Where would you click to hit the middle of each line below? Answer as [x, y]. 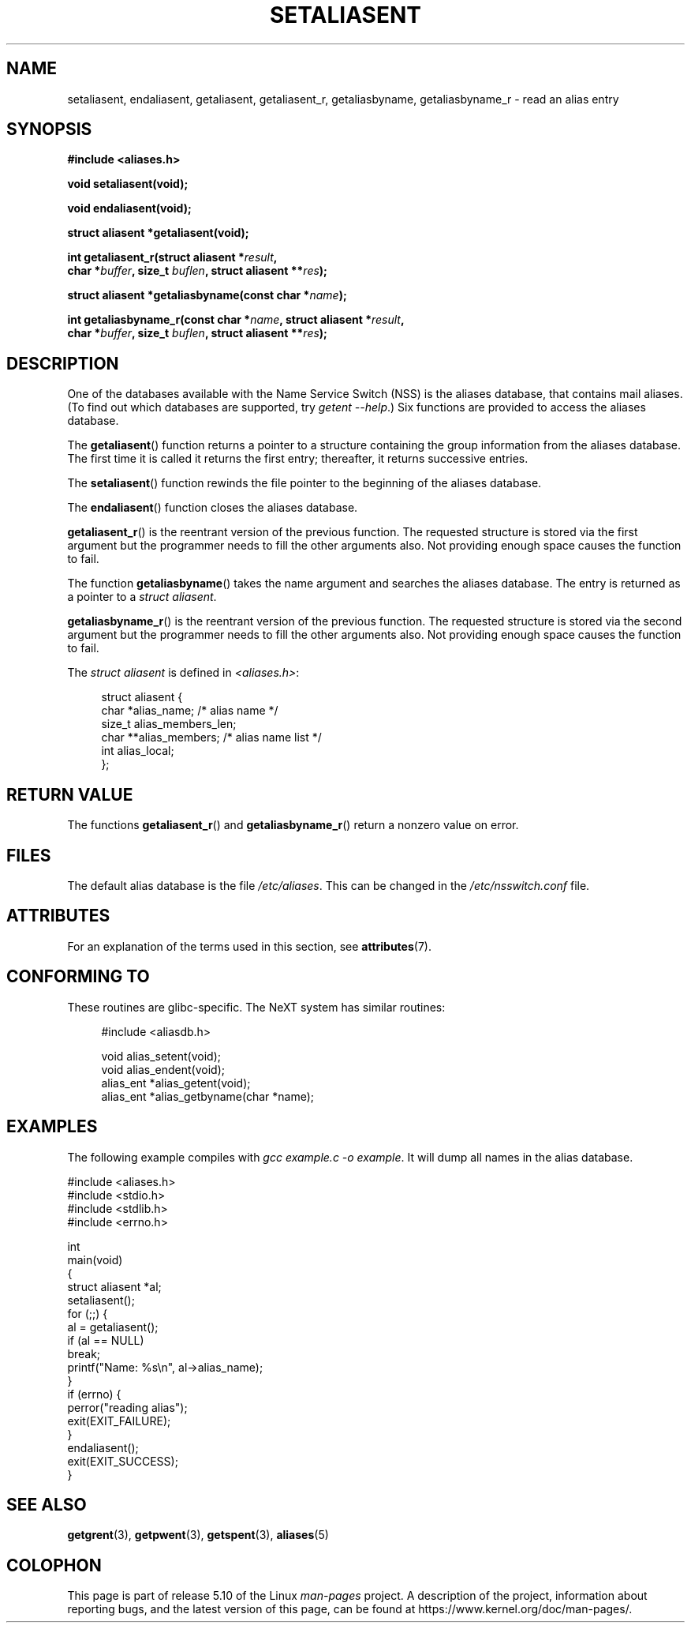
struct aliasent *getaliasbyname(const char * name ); [207, 295]
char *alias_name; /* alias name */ [190, 711]
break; [84, 1353]
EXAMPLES [52, 1127]
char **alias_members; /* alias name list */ [211, 738]
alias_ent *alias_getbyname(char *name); [208, 1096]
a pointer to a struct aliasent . [142, 597]
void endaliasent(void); [129, 208]
